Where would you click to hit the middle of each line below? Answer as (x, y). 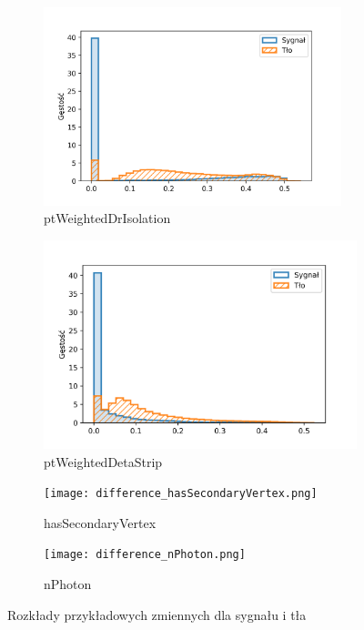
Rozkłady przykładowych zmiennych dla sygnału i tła (157, 614)
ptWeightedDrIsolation (107, 218)
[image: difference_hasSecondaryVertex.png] (181, 494)
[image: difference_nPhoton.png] (145, 555)
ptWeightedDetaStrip (103, 461)
